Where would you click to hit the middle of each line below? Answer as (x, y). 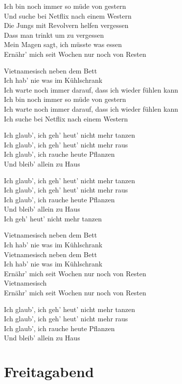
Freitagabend (49, 372)
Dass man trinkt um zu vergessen (54, 35)
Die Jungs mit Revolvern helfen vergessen (66, 25)
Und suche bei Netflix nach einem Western (68, 15)
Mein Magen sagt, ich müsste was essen (63, 44)
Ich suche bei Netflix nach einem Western (66, 118)
